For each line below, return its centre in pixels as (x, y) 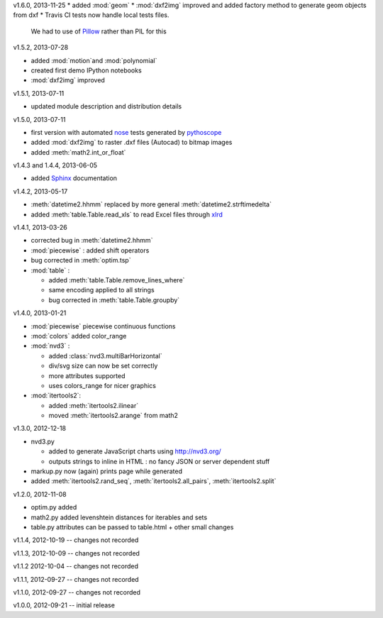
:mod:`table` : (50, 270)
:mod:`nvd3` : (50, 346)
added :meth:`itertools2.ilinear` (94, 405)
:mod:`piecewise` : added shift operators (90, 250)
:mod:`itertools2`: (56, 396)
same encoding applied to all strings (102, 290)
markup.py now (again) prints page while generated (106, 471)
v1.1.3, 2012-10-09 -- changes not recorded (76, 553)
